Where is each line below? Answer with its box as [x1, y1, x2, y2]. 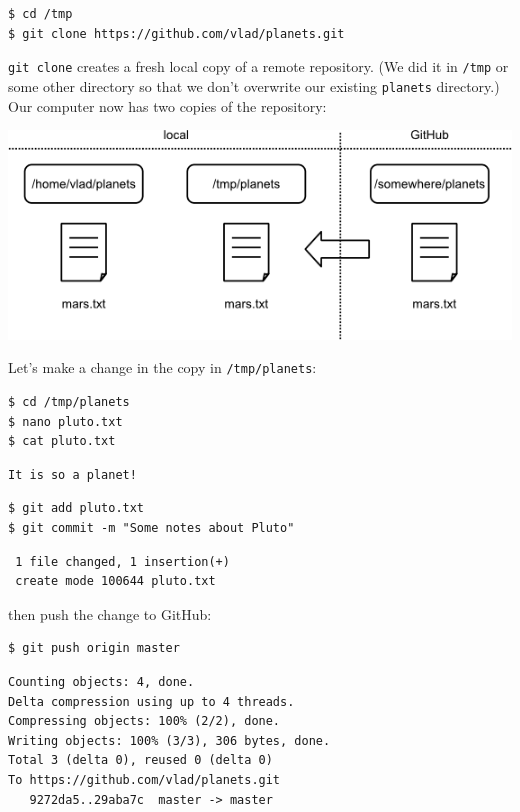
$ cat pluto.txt [8, 434, 116, 449]
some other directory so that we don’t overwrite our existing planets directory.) [8, 75, 500, 96]
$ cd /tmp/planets [8, 395, 130, 410]
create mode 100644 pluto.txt [15, 574, 216, 589]
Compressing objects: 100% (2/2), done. [8, 714, 281, 729]
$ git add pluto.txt [8, 501, 145, 516]
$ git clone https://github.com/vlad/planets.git [8, 26, 345, 41]
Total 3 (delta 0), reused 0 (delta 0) [8, 753, 273, 768]
